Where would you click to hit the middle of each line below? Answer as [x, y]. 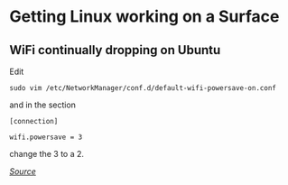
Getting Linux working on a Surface [144, 17]
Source [23, 171]
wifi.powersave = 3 [46, 137]
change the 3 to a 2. [46, 154]
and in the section [43, 105]
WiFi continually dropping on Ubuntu [115, 50]
